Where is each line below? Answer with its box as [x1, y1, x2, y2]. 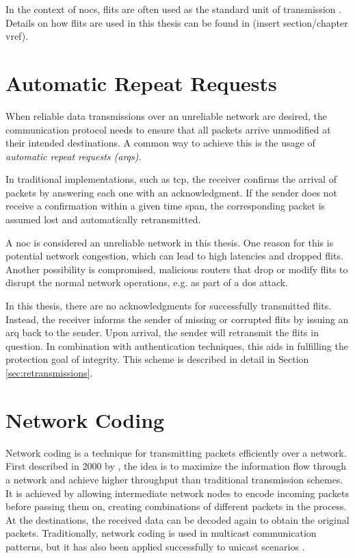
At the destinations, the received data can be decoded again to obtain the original [5, 512, 350, 527]
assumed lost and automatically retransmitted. [5, 212, 201, 227]
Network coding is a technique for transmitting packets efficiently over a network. [5, 445, 347, 459]
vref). [5, 29, 29, 43]
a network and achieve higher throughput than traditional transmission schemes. [5, 472, 343, 486]
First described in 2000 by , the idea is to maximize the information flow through [5, 459, 346, 473]
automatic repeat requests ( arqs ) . [5, 149, 142, 163]
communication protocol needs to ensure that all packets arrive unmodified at [5, 122, 331, 136]
